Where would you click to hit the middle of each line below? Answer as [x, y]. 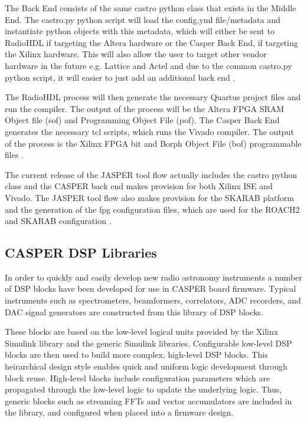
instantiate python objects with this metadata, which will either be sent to [140, 31]
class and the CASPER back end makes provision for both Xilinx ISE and [139, 186]
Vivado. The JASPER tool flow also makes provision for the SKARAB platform [149, 197]
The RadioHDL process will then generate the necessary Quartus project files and [153, 97]
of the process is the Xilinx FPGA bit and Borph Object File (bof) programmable [153, 143]
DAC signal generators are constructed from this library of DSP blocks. [134, 311]
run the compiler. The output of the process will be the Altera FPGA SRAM [145, 108]
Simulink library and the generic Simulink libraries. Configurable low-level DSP [148, 343]
